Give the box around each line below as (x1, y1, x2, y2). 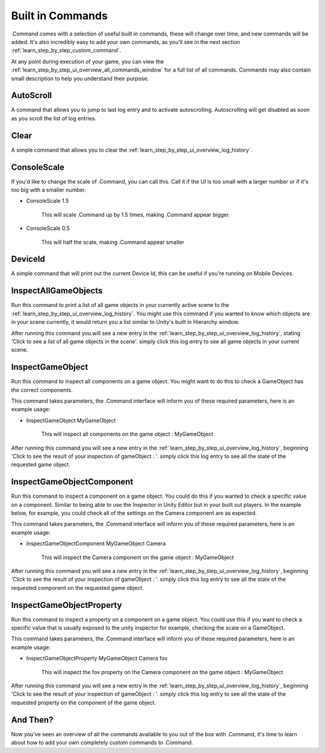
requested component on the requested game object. (11, 584, 144, 591)
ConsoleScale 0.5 (26, 225, 70, 232)
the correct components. (11, 386, 73, 394)
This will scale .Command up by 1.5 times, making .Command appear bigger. (41, 211, 231, 218)
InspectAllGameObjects (11, 286, 103, 296)
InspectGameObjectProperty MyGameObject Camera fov (26, 655, 168, 662)
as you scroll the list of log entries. (11, 114, 96, 122)
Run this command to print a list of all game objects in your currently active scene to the (11, 302, 229, 309)
